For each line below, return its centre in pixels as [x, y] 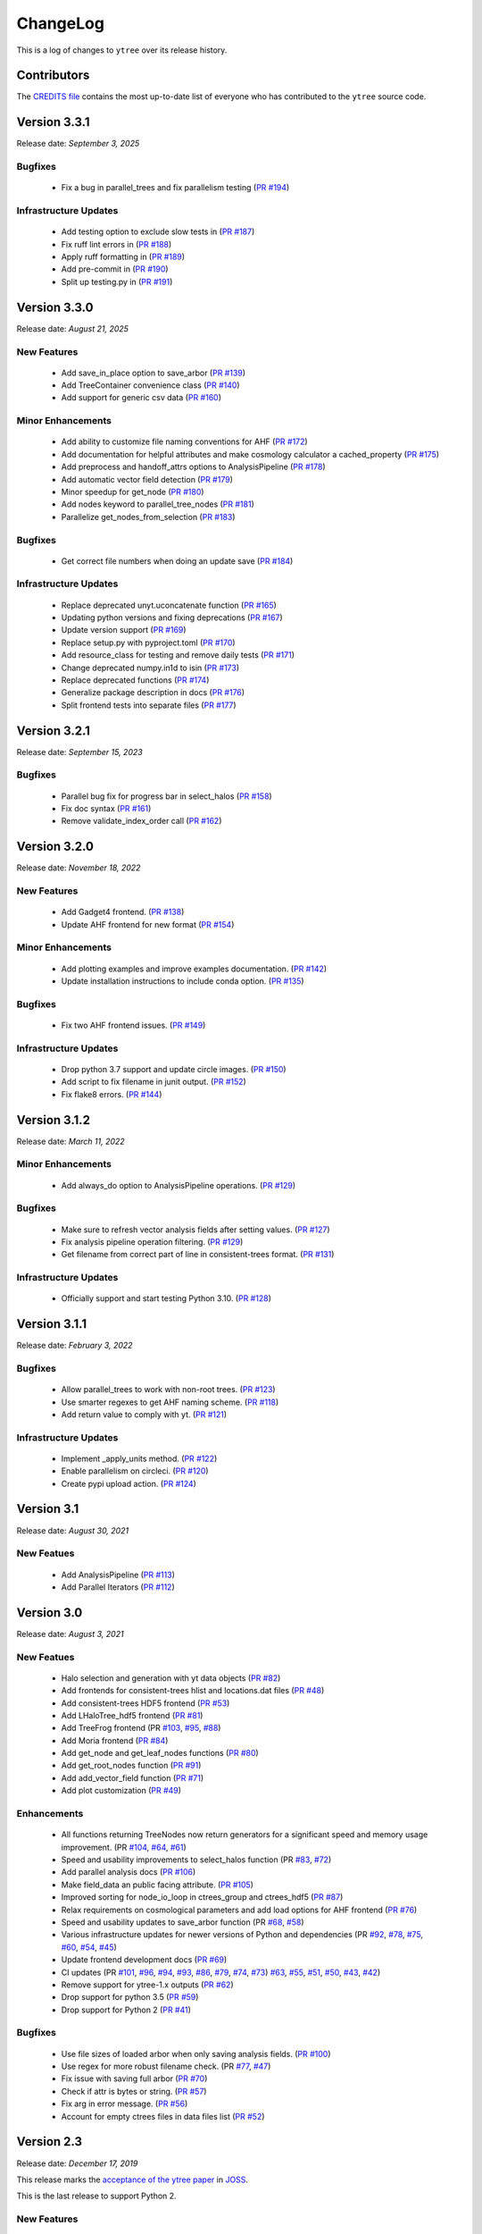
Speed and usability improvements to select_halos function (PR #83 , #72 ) [196, 1860]
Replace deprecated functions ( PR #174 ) [135, 680]
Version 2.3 [50, 2142]
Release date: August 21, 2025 [73, 328]
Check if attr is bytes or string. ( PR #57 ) [134, 2091]
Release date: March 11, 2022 [71, 1141]
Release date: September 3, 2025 [78, 144]
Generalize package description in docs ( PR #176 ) [153, 693]
